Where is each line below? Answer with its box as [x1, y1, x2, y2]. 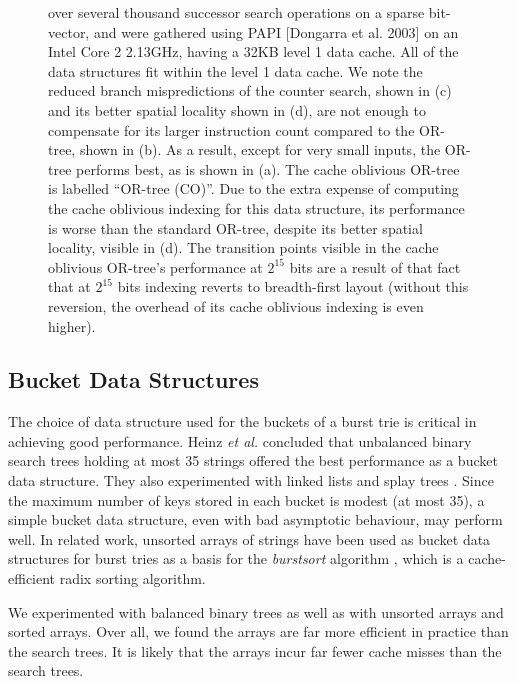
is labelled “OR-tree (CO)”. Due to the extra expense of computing [48, 178, 459, 199]
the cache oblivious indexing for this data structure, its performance [48, 197, 465, 218]
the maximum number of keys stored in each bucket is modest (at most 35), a [8, 489, 485, 510]
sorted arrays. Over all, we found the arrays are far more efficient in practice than [8, 621, 509, 642]
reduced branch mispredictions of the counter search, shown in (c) [48, 80, 452, 101]
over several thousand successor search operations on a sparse [48, 2, 425, 22]
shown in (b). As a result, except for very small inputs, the [79, 139, 441, 160]
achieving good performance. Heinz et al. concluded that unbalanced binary [8, 430, 472, 451]
